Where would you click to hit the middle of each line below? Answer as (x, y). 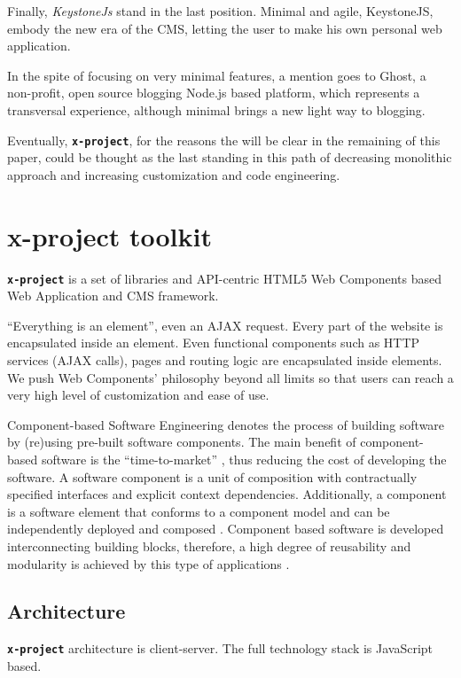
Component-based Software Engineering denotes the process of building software (226, 424)
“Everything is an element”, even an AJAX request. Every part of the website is (225, 325)
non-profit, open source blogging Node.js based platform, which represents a (214, 93)
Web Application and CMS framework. (113, 296)
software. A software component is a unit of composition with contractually (212, 476)
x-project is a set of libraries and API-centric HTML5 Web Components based (224, 278)
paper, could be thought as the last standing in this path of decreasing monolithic (230, 157)
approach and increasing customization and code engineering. (174, 174)
